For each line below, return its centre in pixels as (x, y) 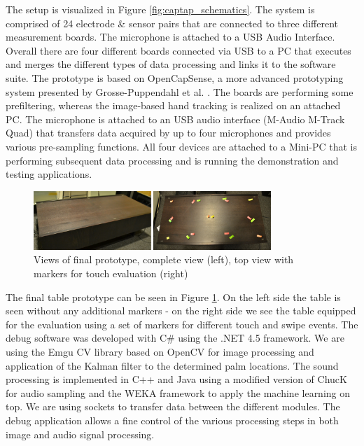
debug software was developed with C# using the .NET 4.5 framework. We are (175, 338)
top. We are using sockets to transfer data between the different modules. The (173, 406)
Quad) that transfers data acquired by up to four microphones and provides (168, 133)
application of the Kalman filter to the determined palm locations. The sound (172, 365)
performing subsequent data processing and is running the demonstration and (172, 160)
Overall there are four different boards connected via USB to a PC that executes (178, 50)
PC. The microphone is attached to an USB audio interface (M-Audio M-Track (175, 119)
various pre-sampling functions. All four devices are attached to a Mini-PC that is (182, 146)
